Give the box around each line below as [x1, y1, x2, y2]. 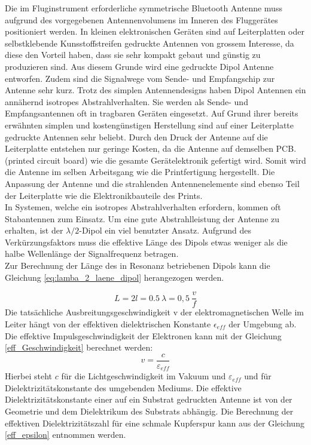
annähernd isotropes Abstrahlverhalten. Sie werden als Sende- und [5, 95, 248, 108]
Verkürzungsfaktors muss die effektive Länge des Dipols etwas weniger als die [5, 235, 288, 248]
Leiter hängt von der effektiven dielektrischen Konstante [5, 317, 211, 330]
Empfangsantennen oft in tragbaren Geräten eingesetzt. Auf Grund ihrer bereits [5, 107, 298, 119]
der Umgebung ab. [228, 317, 297, 330]
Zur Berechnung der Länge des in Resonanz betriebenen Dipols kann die [5, 259, 270, 272]
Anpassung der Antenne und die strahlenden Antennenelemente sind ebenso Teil [5, 177, 300, 189]
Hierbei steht [5, 370, 53, 382]
